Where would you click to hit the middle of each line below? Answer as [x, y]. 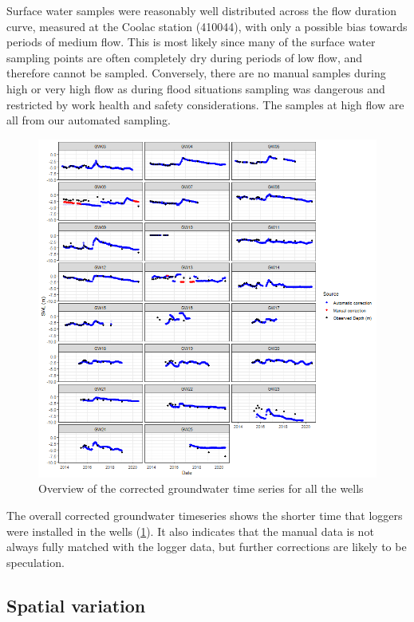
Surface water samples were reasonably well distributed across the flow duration [202, 10]
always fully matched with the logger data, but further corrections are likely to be [207, 547]
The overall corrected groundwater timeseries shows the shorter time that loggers [205, 515]
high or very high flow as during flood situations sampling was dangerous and [196, 88]
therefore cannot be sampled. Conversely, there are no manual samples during [196, 73]
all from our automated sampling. [89, 120]
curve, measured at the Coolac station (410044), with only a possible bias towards [207, 26]
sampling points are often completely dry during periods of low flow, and [185, 57]
